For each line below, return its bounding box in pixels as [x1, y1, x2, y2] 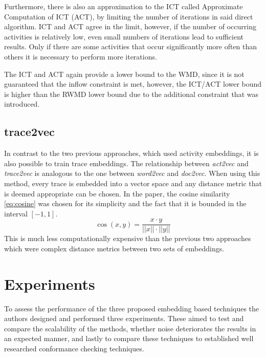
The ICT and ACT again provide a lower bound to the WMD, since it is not [4, 68, 245, 79]
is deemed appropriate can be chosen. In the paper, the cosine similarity [4, 188, 230, 199]
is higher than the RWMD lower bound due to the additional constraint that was [4, 88, 258, 99]
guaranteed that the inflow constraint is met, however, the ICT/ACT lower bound [4, 78, 262, 89]
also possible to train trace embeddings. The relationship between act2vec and [4, 157, 249, 168]
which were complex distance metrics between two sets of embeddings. [4, 243, 225, 253]
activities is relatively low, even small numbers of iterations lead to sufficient [4, 31, 243, 42]
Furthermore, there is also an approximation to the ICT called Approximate [4, 1, 243, 11]
